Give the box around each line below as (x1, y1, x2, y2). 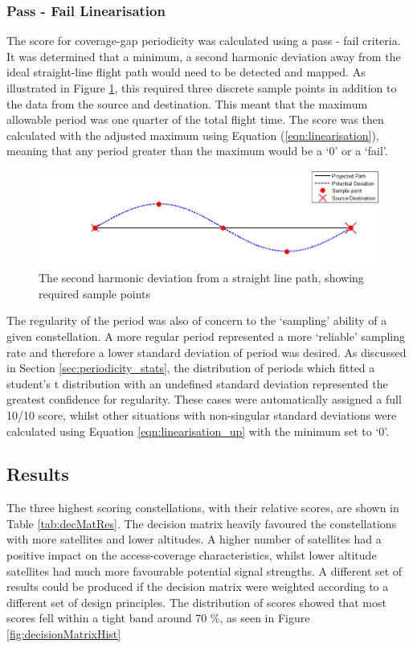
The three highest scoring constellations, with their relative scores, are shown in (6, 499, 399, 516)
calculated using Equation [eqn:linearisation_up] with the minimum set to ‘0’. (6, 422, 390, 439)
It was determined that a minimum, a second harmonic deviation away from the (6, 47, 401, 64)
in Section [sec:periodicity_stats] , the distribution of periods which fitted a (6, 359, 375, 376)
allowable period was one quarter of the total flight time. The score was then (6, 111, 384, 128)
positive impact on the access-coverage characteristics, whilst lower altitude (6, 547, 377, 564)
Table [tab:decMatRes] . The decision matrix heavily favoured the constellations (6, 515, 397, 531)
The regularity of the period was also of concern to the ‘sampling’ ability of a (6, 312, 387, 329)
